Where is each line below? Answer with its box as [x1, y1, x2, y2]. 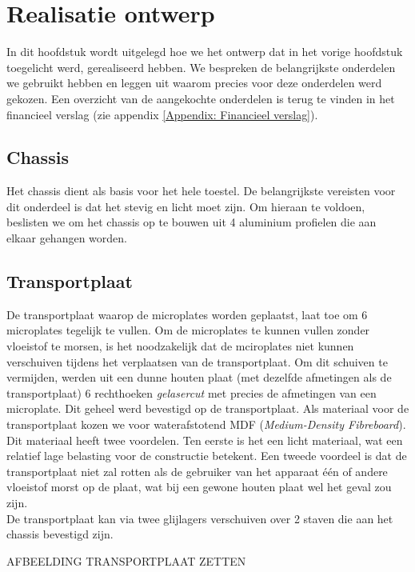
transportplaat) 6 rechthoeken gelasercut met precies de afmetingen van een [6, 384, 377, 401]
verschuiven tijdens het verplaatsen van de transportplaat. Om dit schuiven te [6, 353, 388, 370]
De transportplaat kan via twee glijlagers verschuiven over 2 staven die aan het [6, 510, 393, 526]
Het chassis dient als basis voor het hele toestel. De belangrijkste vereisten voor [6, 182, 396, 199]
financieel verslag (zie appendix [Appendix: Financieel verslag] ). [6, 106, 318, 122]
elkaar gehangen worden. [6, 230, 127, 246]
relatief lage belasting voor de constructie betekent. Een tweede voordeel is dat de [6, 447, 407, 464]
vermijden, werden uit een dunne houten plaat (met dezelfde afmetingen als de [6, 369, 392, 386]
